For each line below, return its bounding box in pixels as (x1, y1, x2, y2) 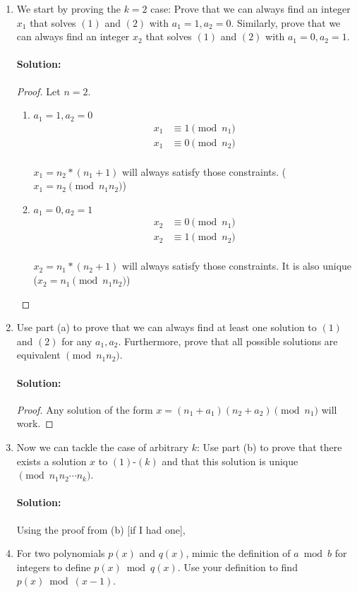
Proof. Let (16, 83, 61, 98)
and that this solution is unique (162, 453, 298, 468)
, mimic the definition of (186, 546, 291, 561)
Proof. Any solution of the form (16, 402, 153, 417)
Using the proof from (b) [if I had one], (16, 522, 186, 537)
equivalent (16, 347, 61, 362)
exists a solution (16, 453, 87, 468)
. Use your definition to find (177, 559, 298, 574)
